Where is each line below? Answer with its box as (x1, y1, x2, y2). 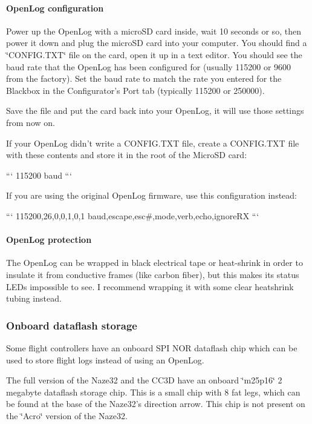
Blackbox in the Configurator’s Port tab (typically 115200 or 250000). (6, 84, 265, 96)
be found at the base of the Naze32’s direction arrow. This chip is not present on (6, 397, 305, 410)
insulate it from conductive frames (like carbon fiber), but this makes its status (6, 268, 299, 280)
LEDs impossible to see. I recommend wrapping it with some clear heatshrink (6, 280, 294, 293)
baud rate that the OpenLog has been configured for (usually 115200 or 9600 (6, 60, 291, 73)
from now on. (6, 116, 55, 128)
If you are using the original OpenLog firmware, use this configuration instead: (6, 189, 297, 202)
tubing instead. (6, 292, 62, 305)
